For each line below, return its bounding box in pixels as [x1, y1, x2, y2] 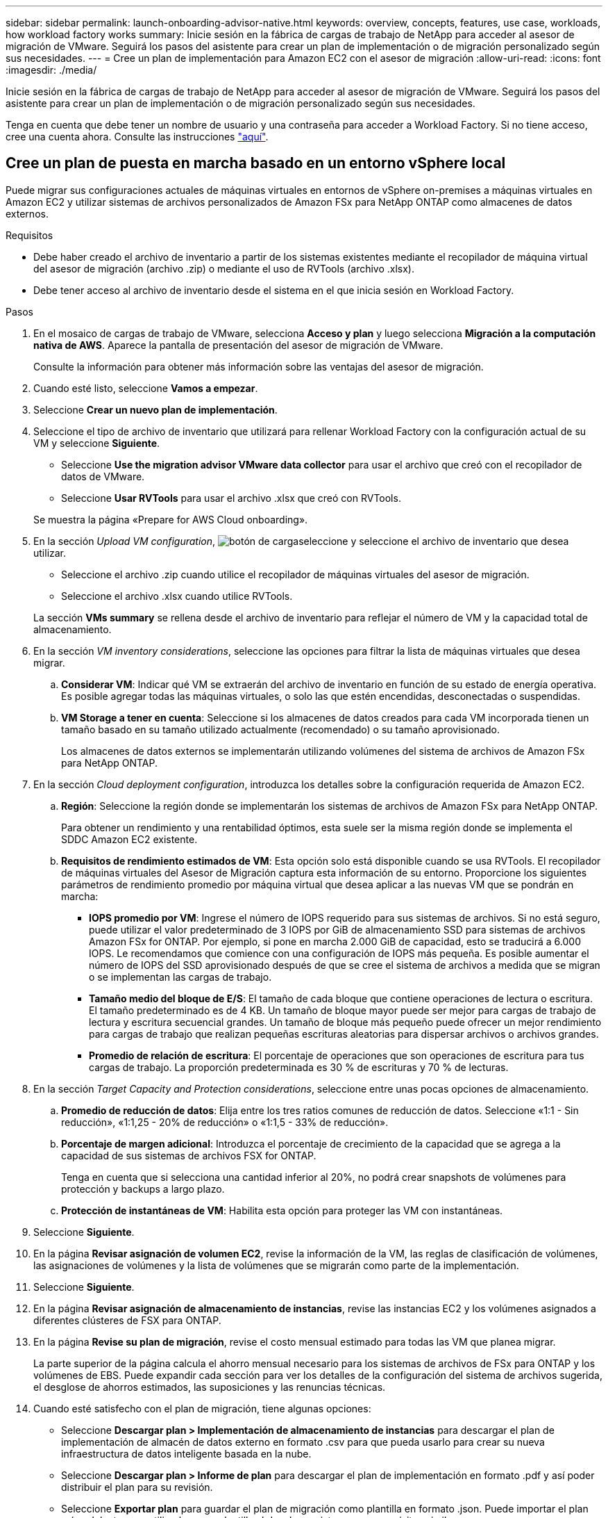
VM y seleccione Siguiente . [33, 436, 160, 449]
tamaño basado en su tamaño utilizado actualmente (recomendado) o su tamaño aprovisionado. [61, 723, 500, 735]
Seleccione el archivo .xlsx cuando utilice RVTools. [61, 589, 293, 602]
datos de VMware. [61, 470, 145, 482]
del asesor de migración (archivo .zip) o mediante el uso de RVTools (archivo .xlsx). [33, 262, 415, 275]
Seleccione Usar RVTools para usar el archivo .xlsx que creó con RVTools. [61, 491, 401, 504]
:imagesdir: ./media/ [6, 64, 97, 76]
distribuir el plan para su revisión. [61, 1480, 213, 1493]
